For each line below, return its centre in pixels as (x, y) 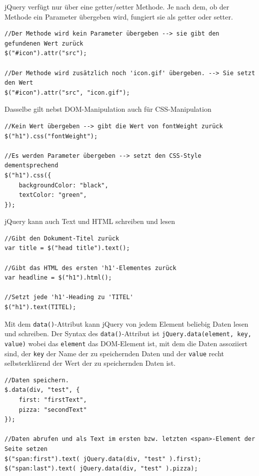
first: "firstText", (53, 400)
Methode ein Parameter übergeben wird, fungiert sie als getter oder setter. (119, 16)
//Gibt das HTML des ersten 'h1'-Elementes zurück (90, 268)
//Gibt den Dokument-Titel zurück (62, 238)
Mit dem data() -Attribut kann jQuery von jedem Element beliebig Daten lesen (126, 323)
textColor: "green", (53, 195)
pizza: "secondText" (53, 410)
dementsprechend (31, 166)
